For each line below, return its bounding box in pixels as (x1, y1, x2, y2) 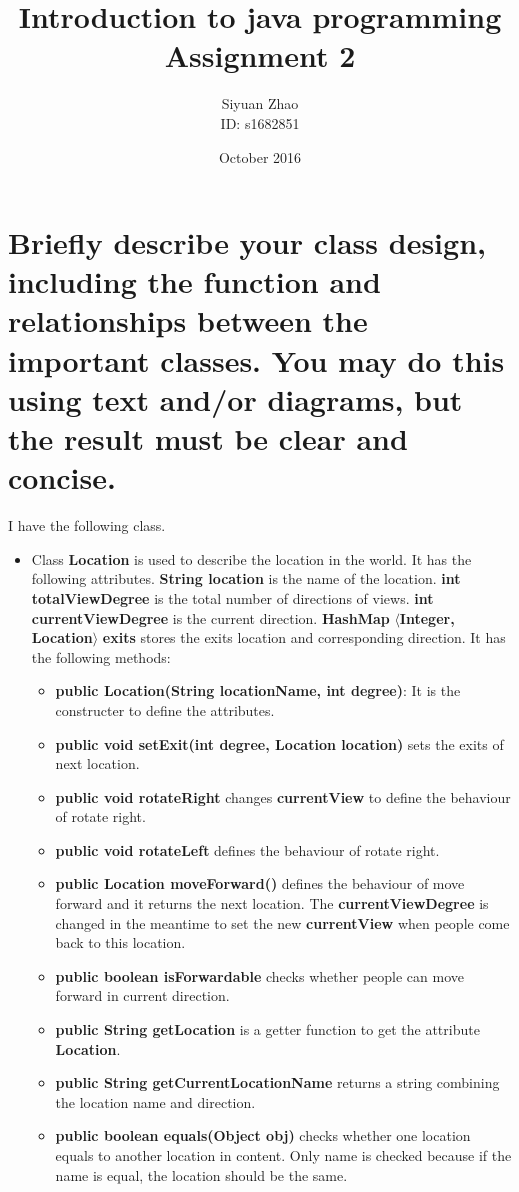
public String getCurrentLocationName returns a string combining (55, 1072, 500, 1093)
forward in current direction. (55, 985, 230, 1006)
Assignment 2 (164, 35, 356, 76)
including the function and (8, 261, 381, 302)
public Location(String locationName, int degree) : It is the (55, 680, 461, 701)
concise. (8, 457, 116, 498)
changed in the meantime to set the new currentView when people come (55, 912, 510, 933)
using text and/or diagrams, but (8, 378, 463, 419)
